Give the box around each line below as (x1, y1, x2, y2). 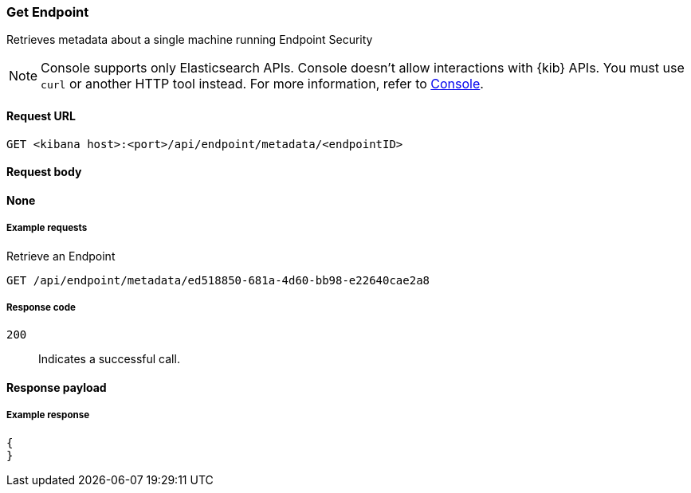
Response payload (6, 380, 107, 394)
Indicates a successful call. (38, 352, 180, 366)
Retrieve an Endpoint (6, 248, 116, 263)
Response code (6, 301, 76, 313)
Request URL (6, 108, 76, 123)
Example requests (6, 222, 88, 234)
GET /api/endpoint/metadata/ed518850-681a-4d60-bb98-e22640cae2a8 (6, 273, 430, 287)
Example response (6, 409, 90, 421)
